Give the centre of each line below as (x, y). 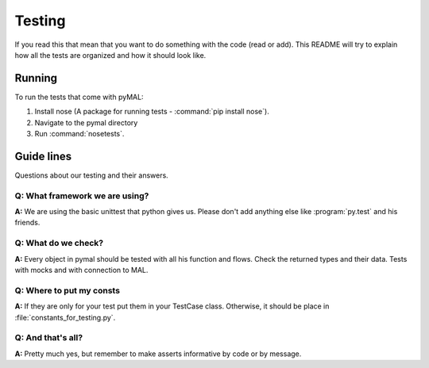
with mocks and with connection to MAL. (81, 270)
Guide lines (43, 156)
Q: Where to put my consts (68, 290)
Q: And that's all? (49, 338)
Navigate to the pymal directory (86, 122)
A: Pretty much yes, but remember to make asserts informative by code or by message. (158, 354)
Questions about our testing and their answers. (91, 175)
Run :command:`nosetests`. (79, 134)
